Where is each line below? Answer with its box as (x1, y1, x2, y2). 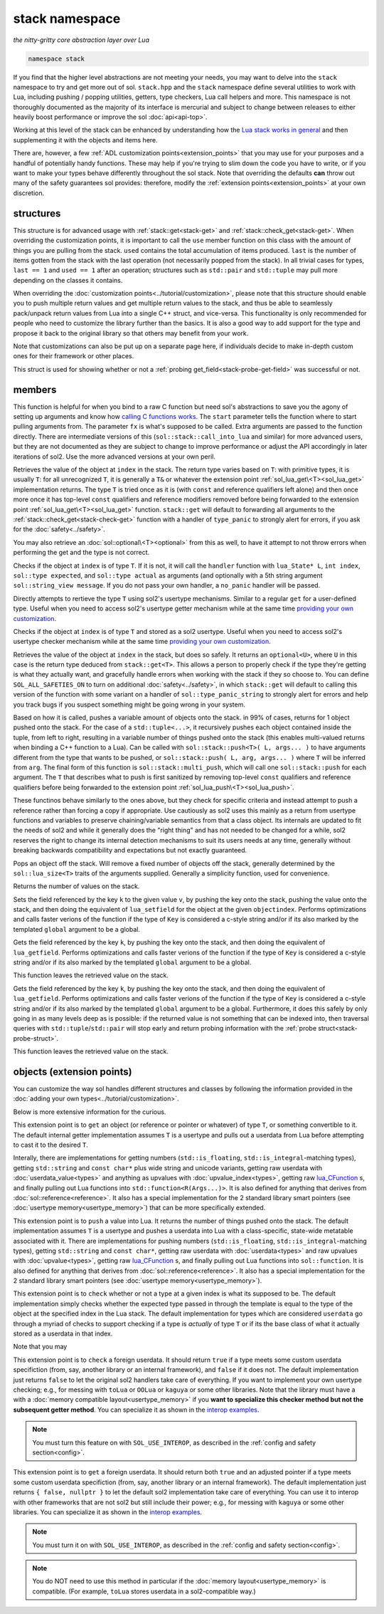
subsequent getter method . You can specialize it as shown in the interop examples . (13, 1405, 260, 1414)
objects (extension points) (13, 1066, 132, 1078)
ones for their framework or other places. (13, 352, 134, 360)
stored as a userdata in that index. (13, 1329, 113, 1338)
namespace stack (28, 54, 85, 63)
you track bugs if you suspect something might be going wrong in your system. (13, 700, 245, 709)
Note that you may (13, 1343, 68, 1351)
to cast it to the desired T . (13, 1140, 89, 1149)
